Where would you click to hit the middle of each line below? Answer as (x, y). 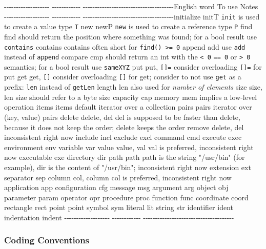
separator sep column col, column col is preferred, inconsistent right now (118, 177)
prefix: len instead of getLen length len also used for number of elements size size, (133, 87)
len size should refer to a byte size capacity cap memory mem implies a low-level (131, 97)
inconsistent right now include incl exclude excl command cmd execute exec (123, 137)
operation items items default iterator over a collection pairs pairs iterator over (128, 107)
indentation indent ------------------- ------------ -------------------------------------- (119, 217)
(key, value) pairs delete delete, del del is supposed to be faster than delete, (122, 117)
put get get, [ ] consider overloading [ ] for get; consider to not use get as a (123, 77)
